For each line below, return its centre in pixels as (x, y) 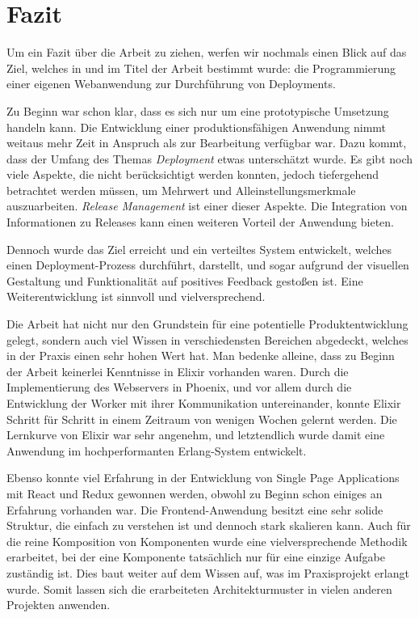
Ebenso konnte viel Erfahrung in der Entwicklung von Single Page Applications (203, 478)
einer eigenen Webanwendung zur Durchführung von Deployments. (171, 84)
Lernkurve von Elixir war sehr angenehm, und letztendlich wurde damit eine (196, 435)
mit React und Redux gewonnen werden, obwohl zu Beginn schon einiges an (195, 493)
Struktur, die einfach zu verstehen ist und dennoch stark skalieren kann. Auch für (209, 525)
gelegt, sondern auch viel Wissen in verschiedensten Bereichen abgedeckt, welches (207, 339)
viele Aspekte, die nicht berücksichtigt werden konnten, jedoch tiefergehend (193, 174)
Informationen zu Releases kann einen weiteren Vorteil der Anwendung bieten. (201, 222)
